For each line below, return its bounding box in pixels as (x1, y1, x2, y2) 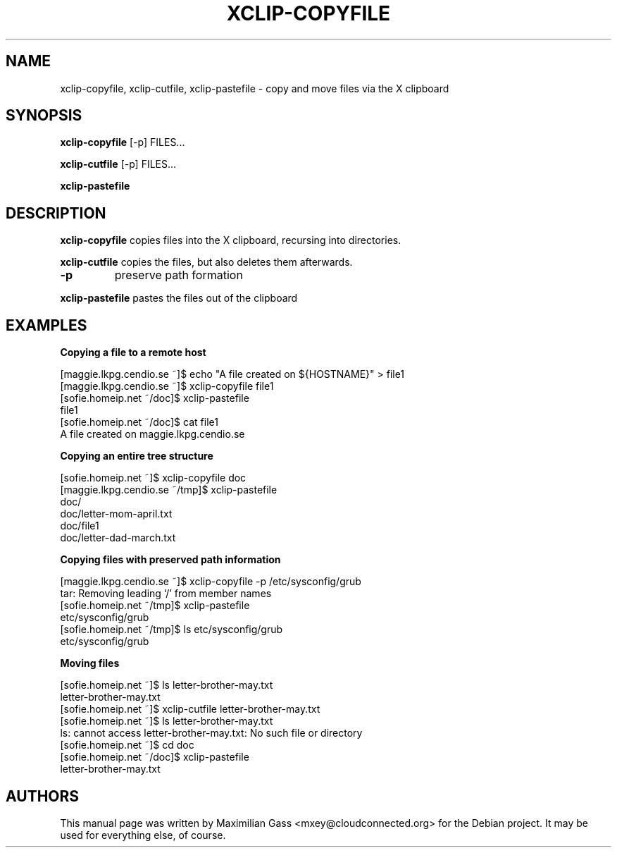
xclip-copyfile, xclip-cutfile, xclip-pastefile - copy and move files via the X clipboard (60, 82, 449, 94)
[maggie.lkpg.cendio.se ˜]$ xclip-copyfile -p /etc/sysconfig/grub (60, 575, 361, 588)
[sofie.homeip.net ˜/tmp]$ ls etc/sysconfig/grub (60, 623, 283, 636)
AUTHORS (6, 787, 80, 805)
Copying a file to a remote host (60, 346, 206, 359)
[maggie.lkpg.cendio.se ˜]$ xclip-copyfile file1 (60, 380, 274, 393)
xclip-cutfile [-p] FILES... (60, 158, 177, 171)
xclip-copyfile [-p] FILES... (60, 136, 185, 149)
